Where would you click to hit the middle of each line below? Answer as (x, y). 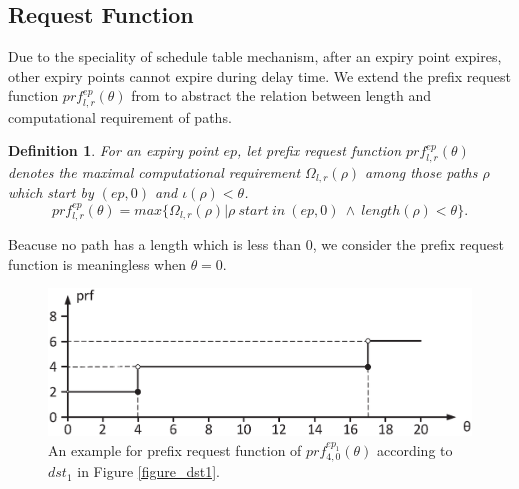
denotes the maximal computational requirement (154, 171)
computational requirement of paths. (120, 116)
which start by (51, 192)
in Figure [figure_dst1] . (149, 471)
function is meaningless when (97, 263)
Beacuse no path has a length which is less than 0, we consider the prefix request (256, 244)
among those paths (421, 171)
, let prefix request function (319, 150)
